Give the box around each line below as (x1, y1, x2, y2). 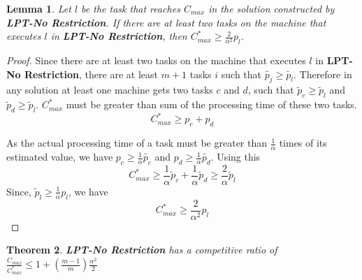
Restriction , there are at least (24, 66, 158, 81)
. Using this (210, 149, 261, 164)
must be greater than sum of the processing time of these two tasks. (66, 97, 357, 112)
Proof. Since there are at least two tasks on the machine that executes (6, 52, 306, 67)
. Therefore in (293, 66, 352, 81)
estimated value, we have (6, 149, 113, 164)
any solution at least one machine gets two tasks (6, 82, 213, 97)
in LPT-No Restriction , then (50, 29, 187, 43)
